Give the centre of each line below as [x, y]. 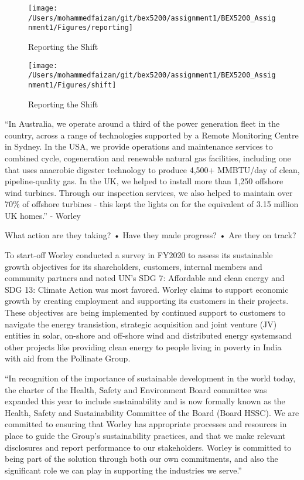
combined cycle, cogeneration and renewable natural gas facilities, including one [148, 158]
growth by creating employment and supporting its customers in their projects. [147, 301]
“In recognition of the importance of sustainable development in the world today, [150, 378]
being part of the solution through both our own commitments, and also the [141, 459]
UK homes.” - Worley [43, 215]
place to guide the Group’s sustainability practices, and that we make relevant [145, 435]
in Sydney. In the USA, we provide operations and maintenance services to [139, 146]
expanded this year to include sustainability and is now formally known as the [145, 401]
